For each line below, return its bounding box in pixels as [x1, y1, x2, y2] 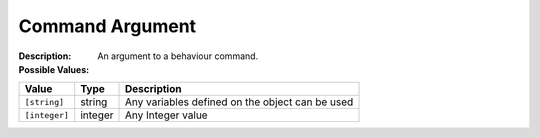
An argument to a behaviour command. [97, 50, 259, 62]
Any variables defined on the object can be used [125, 95, 354, 109]
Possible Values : [18, 63, 90, 75]
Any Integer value [125, 108, 209, 122]
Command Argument [18, 15, 197, 37]
